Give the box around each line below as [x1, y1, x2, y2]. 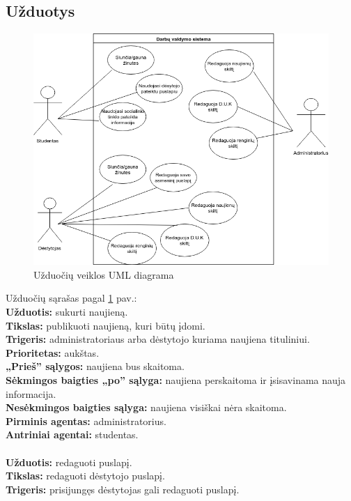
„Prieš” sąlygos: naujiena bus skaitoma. [6, 359, 185, 373]
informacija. [6, 386, 56, 401]
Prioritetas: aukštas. [6, 345, 100, 360]
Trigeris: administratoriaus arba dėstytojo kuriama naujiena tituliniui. [6, 332, 310, 346]
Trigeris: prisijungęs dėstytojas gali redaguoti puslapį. [6, 481, 240, 496]
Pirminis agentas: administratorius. [6, 413, 166, 428]
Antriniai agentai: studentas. [6, 427, 139, 442]
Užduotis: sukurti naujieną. [6, 305, 128, 319]
